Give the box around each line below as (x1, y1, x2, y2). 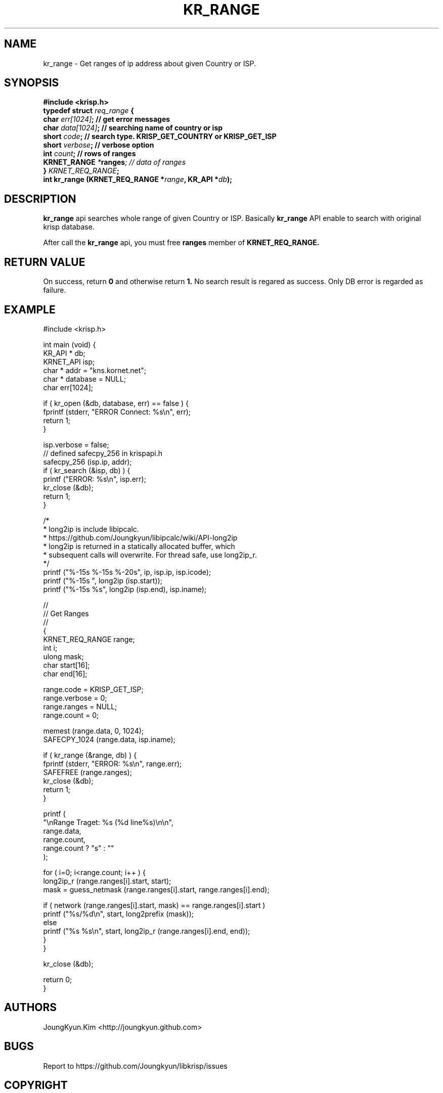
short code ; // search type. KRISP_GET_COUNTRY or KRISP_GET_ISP (43, 132, 277, 141)
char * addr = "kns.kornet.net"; (43, 366, 147, 375)
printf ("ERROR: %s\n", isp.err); (43, 474, 146, 483)
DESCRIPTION (4, 192, 76, 205)
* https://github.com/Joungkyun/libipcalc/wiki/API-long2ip (43, 533, 238, 542)
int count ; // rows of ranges (43, 149, 136, 158)
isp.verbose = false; (43, 440, 109, 449)
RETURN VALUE (4, 255, 85, 268)
